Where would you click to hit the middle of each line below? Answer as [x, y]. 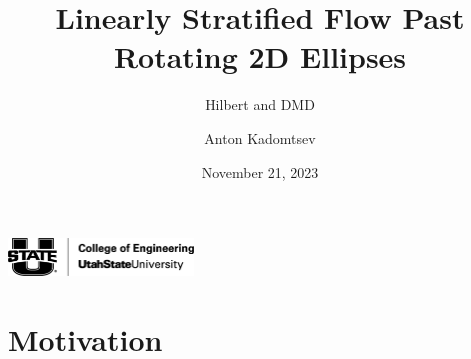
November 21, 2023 [260, 171]
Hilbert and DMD [260, 104]
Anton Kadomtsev [260, 137]
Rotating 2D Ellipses [260, 56]
